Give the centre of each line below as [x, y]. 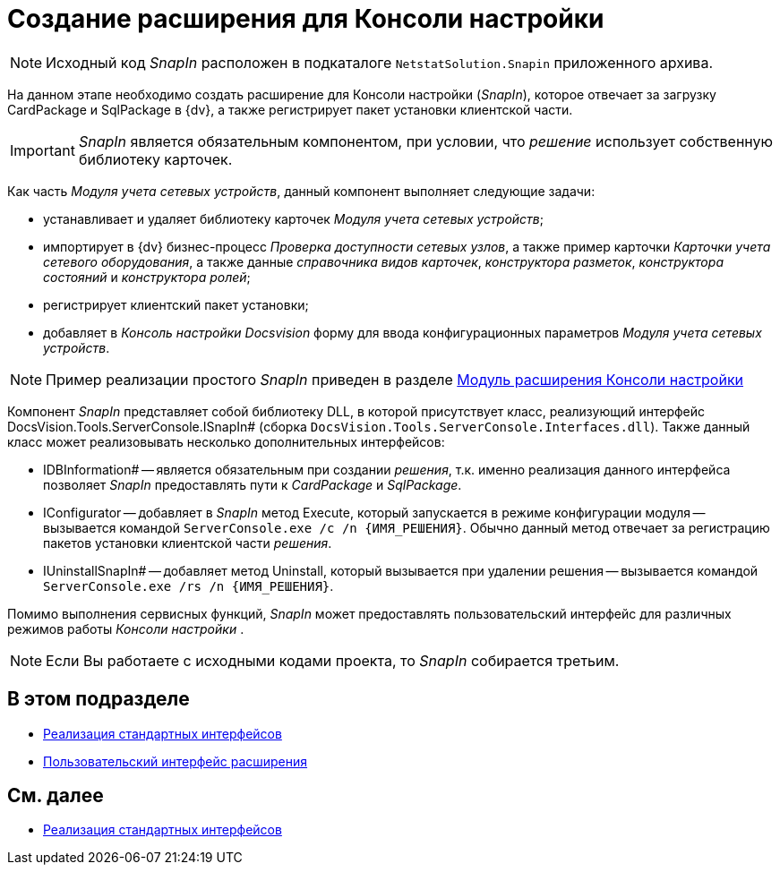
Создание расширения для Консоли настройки [306, 19]
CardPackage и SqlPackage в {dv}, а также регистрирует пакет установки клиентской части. [290, 109]
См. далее [56, 796]
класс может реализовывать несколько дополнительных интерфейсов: [226, 441]
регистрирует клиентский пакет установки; [176, 304]
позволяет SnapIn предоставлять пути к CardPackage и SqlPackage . [253, 484]
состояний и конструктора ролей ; [147, 277]
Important [43, 150]
